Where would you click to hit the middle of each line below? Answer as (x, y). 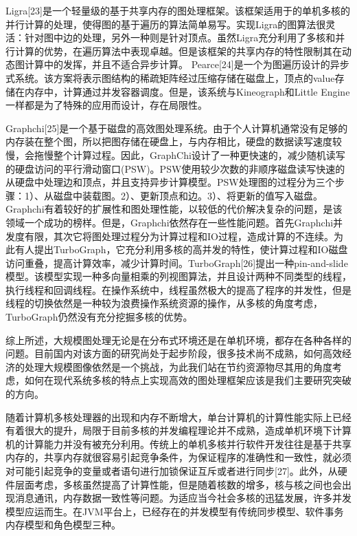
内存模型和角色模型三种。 (63, 525)
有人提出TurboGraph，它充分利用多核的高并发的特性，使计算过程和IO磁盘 (181, 249)
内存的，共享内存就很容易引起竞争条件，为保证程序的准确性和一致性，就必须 (178, 457)
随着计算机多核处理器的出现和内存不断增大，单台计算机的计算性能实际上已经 (178, 417)
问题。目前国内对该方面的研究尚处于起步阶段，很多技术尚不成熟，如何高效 (174, 353)
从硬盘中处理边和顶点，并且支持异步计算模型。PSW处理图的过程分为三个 (170, 182)
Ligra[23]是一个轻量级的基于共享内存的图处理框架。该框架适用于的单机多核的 (178, 10)
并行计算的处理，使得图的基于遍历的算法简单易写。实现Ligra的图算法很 (166, 24)
